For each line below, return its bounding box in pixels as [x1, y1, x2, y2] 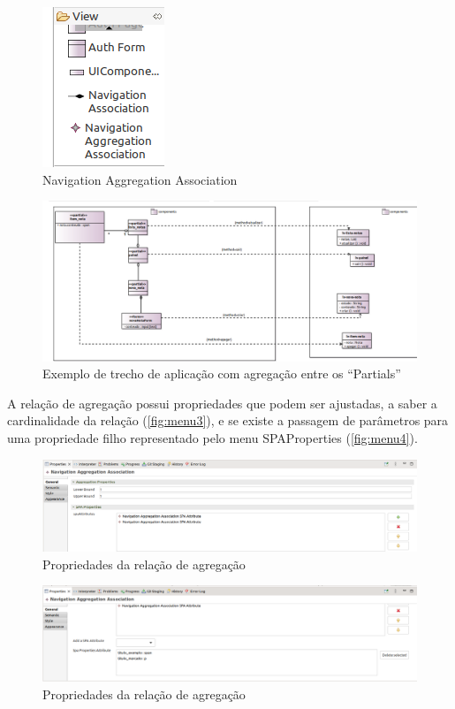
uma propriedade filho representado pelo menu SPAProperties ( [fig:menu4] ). [7, 428, 418, 446]
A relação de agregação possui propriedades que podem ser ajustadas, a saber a [7, 393, 437, 412]
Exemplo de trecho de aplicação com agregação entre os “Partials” [42, 364, 401, 383]
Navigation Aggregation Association [42, 170, 238, 188]
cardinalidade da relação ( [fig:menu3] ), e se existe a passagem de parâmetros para [7, 411, 449, 430]
